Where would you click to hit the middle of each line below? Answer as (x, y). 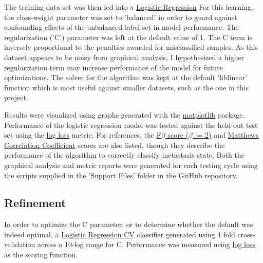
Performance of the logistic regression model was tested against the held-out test (131, 125)
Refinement (35, 203)
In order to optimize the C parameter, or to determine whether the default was (129, 224)
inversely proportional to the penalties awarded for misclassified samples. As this (131, 47)
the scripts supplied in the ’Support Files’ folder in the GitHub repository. (121, 175)
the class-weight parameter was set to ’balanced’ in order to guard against (121, 17)
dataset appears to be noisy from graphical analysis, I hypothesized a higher (124, 57)
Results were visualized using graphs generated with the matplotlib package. (125, 114)
